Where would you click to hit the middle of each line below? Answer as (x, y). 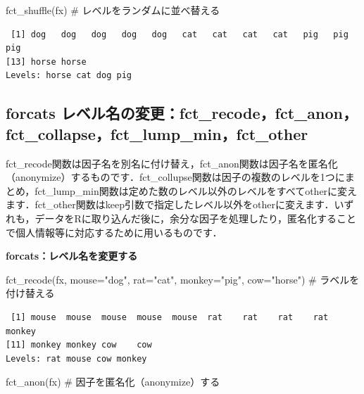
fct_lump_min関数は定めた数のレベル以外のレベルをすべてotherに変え (196, 190)
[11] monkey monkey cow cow (79, 345)
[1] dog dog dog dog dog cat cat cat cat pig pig (180, 34)
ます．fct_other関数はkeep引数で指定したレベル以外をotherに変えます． (170, 204)
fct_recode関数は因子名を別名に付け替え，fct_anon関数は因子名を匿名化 (172, 163)
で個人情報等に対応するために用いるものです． (114, 232)
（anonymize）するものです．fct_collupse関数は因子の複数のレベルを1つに (175, 177)
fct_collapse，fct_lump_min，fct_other (157, 133)
